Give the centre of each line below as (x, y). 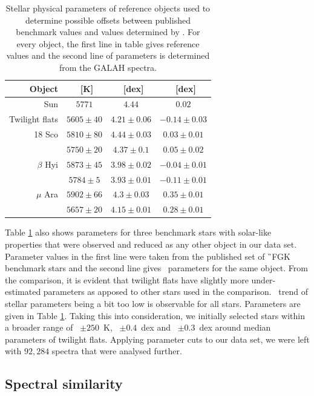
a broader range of (39, 327)
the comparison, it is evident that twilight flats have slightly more (127, 279)
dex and (156, 327)
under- (263, 279)
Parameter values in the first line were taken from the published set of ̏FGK (148, 256)
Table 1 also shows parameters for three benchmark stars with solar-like (138, 232)
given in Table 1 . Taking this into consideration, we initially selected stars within (155, 315)
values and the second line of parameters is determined (108, 55)
